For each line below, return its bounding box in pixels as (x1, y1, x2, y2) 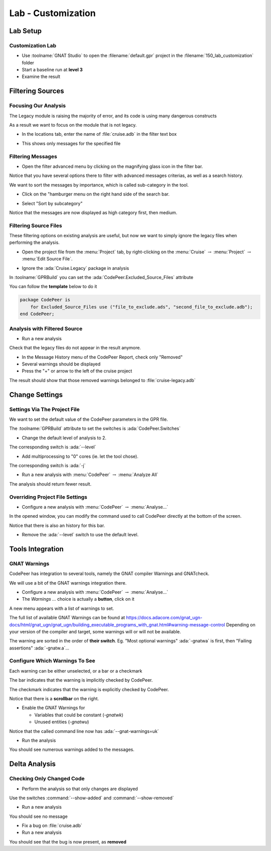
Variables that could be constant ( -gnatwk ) (34, 712, 123, 718)
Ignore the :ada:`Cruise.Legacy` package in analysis (22, 265, 129, 271)
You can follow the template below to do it (9, 283, 97, 290)
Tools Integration (9, 544, 64, 553)
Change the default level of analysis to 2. (22, 435, 106, 441)
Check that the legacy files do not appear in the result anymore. (9, 345, 142, 351)
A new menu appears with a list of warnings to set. (9, 605, 114, 611)
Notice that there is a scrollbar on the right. (9, 696, 99, 702)
